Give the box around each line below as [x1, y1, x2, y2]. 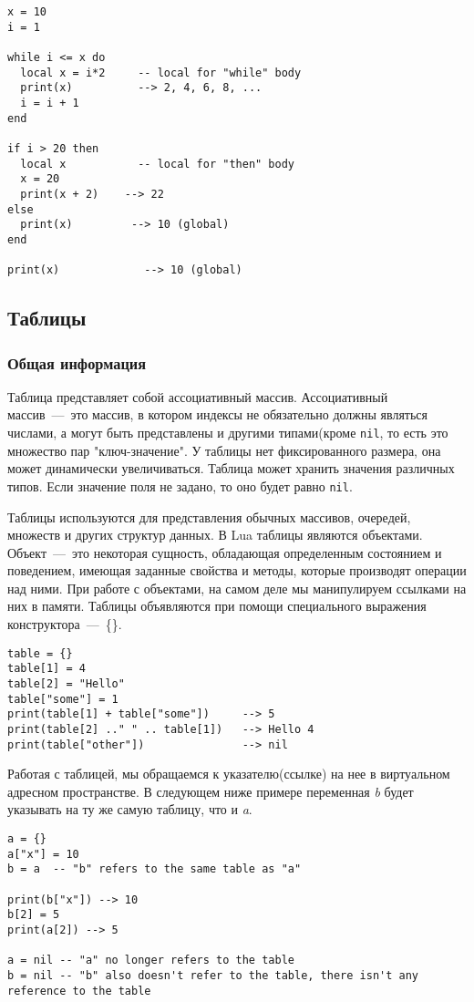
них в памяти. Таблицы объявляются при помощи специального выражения [7, 596, 427, 615]
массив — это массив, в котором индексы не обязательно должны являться [7, 405, 428, 424]
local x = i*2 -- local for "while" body [20, 66, 302, 79]
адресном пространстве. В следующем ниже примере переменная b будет [7, 781, 414, 801]
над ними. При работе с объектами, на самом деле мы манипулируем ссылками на [7, 578, 467, 597]
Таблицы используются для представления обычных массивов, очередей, [7, 507, 411, 526]
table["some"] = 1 [7, 692, 118, 706]
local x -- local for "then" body [20, 157, 294, 170]
